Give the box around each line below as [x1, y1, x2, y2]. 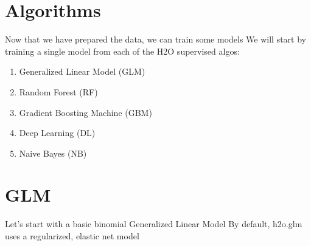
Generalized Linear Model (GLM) [19, 65, 145, 78]
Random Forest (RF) [19, 85, 98, 98]
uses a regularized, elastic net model [5, 230, 139, 242]
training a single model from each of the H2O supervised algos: [5, 44, 240, 57]
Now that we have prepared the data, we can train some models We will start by [5, 33, 306, 46]
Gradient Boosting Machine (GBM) [19, 106, 152, 118]
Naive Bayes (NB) [19, 146, 87, 159]
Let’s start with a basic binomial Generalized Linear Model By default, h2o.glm [5, 217, 302, 230]
